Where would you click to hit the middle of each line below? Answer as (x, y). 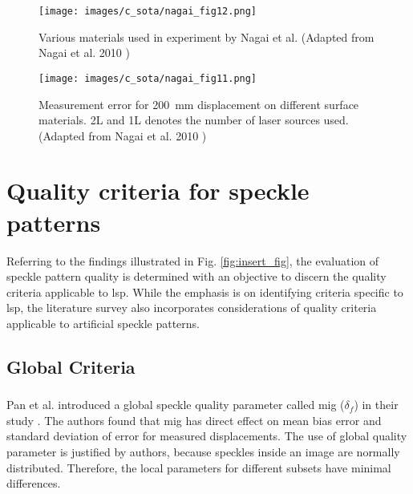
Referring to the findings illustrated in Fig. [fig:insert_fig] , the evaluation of (193, 260)
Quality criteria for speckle (158, 190)
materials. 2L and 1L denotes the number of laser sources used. (194, 120)
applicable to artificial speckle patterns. (103, 323)
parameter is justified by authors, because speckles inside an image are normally (203, 452)
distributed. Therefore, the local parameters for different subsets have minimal (199, 467)
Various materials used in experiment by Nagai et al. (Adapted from (206, 36)
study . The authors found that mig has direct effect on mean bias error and (194, 420)
